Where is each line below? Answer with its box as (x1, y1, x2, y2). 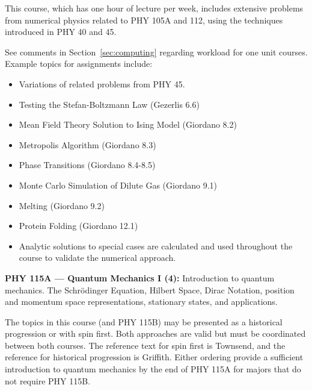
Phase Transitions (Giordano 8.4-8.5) (19, 158, 156, 171)
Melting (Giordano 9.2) (19, 199, 105, 211)
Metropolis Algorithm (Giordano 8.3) (19, 138, 156, 151)
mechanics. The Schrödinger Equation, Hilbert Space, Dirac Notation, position (5, 283, 295, 296)
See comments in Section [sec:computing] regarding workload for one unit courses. (5, 45, 308, 58)
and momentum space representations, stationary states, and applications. (5, 295, 278, 308)
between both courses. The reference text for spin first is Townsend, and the (5, 339, 286, 351)
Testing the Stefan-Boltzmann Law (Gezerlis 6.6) (19, 98, 200, 110)
